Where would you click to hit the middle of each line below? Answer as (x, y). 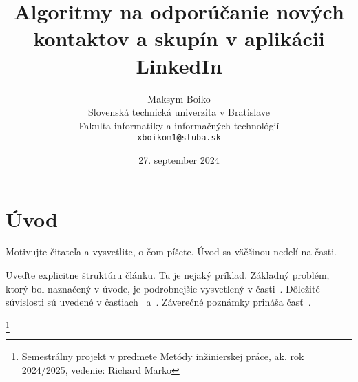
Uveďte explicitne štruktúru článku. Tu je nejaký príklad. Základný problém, (168, 275)
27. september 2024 (179, 159)
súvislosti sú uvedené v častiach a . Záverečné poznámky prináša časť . (158, 302)
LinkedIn (179, 65)
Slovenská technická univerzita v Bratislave (179, 112)
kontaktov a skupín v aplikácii (179, 38)
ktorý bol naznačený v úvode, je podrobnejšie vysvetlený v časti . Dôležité (163, 288)
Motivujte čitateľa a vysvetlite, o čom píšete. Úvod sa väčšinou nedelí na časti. (171, 252)
